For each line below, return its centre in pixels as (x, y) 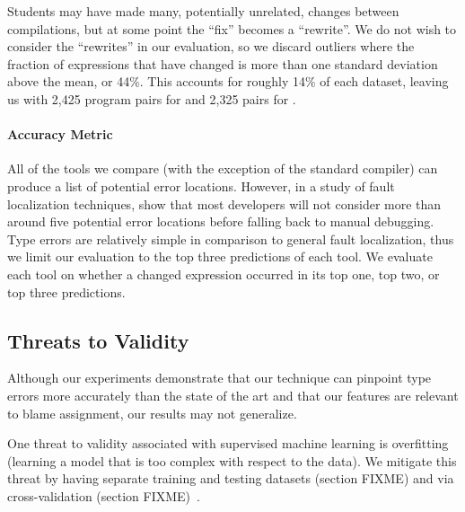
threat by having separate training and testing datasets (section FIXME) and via (231, 478)
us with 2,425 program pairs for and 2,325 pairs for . (152, 98)
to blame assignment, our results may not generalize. (152, 413)
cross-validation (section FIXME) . (104, 495)
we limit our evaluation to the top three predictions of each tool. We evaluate (220, 256)
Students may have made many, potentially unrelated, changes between (203, 11)
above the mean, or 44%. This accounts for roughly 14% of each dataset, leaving (228, 81)
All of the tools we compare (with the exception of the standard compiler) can (223, 168)
